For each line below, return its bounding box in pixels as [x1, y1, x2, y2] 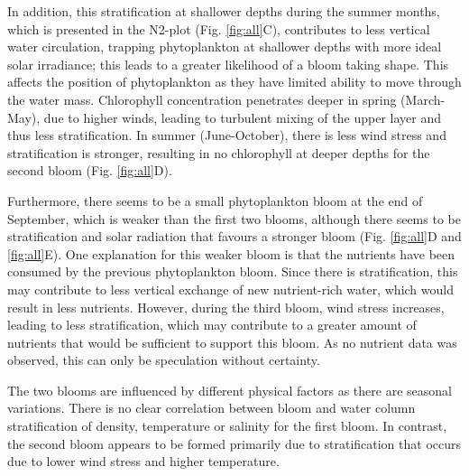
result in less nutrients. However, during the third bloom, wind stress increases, [7, 297, 445, 316]
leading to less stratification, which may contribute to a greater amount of [7, 315, 417, 334]
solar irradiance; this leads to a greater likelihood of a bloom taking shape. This [7, 54, 449, 73]
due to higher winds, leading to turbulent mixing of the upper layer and [43, 107, 441, 126]
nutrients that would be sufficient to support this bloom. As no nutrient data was [7, 332, 457, 351]
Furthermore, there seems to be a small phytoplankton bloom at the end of [7, 191, 423, 210]
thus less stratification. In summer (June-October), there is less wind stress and [7, 126, 446, 145]
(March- [400, 89, 446, 108]
